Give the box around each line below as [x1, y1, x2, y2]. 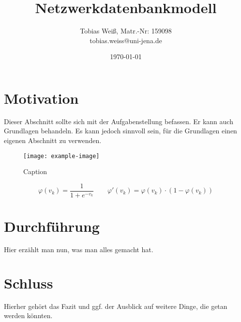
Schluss [4, 273, 53, 292]
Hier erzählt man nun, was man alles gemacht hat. [4, 244, 153, 255]
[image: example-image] [23, 152, 100, 160]
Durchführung [4, 216, 100, 236]
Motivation [4, 88, 79, 108]
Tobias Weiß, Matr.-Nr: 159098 [80, 26, 172, 36]
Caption [23, 166, 47, 177]
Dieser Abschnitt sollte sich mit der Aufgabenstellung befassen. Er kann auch [4, 116, 233, 126]
